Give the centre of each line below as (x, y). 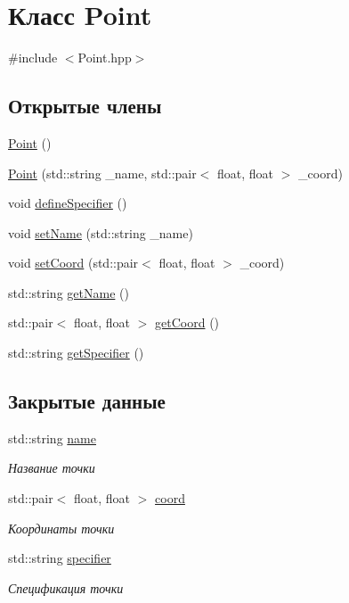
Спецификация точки (66, 587)
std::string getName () (69, 292)
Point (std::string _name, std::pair (102, 173)
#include (33, 58)
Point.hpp (105, 58)
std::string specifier (60, 558)
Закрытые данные (87, 401)
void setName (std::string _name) (101, 232)
